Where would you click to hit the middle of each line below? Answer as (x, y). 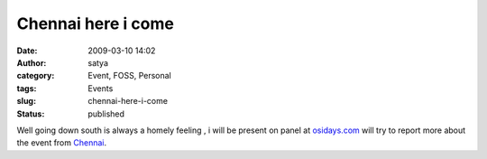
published (106, 114)
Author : (32, 62)
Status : (31, 114)
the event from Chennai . (62, 143)
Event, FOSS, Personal (129, 76)
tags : (27, 88)
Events (101, 88)
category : (36, 76)
